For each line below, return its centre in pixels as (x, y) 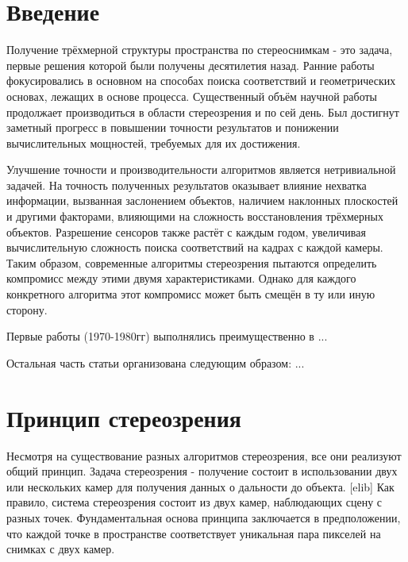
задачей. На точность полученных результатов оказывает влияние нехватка (187, 185)
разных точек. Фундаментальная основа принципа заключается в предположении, (204, 517)
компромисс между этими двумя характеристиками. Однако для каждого (181, 278)
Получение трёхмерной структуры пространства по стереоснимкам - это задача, (200, 50)
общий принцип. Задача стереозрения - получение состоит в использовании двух (202, 471)
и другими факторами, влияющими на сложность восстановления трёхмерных (195, 216)
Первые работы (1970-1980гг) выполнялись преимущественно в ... (167, 336)
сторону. (27, 309)
